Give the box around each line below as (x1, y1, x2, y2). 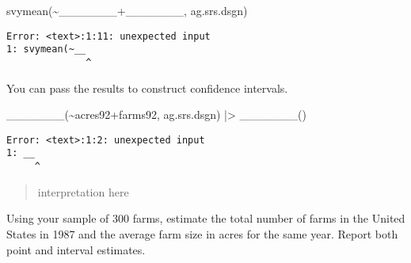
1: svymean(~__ (6, 44, 86, 55)
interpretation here (37, 183, 129, 200)
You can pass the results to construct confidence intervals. (6, 79, 288, 96)
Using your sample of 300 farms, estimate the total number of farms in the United (6, 210, 405, 227)
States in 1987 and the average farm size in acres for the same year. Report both (6, 225, 398, 242)
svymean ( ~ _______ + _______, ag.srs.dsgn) (6, 2, 248, 18)
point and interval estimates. (6, 241, 146, 257)
